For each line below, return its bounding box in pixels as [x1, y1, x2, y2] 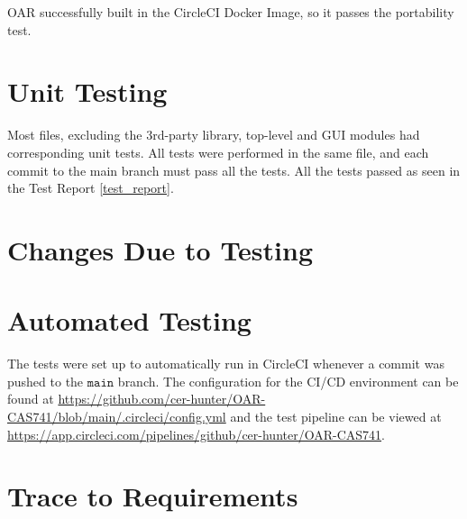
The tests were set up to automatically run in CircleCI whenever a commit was [7, 354, 444, 373]
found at [7, 389, 54, 408]
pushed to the [7, 371, 84, 390]
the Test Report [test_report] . [7, 178, 174, 197]
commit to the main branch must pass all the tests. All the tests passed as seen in [7, 160, 461, 179]
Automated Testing [7, 302, 252, 339]
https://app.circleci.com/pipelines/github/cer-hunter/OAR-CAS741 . [7, 424, 385, 443]
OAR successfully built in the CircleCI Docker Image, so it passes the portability [7, 3, 454, 21]
